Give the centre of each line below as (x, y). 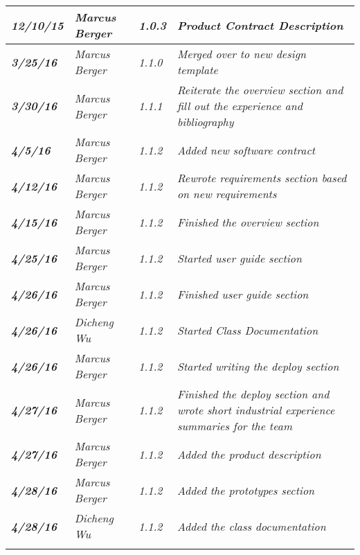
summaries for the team (234, 426)
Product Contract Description (260, 25)
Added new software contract (246, 150)
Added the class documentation (251, 526)
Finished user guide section (243, 294)
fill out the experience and (240, 106)
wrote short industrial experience (256, 410)
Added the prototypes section (246, 490)
